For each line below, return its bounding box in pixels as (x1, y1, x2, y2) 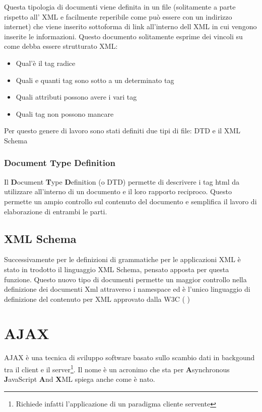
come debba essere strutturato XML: (4, 41, 118, 51)
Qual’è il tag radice (16, 57, 76, 68)
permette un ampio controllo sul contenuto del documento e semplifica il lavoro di (4, 196, 257, 206)
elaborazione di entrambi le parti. (4, 206, 107, 216)
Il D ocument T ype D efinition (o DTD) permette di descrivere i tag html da (4, 176, 240, 187)
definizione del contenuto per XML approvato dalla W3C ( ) (4, 293, 190, 304)
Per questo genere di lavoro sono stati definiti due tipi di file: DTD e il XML (4, 125, 240, 136)
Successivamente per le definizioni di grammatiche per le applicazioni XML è (4, 254, 241, 265)
